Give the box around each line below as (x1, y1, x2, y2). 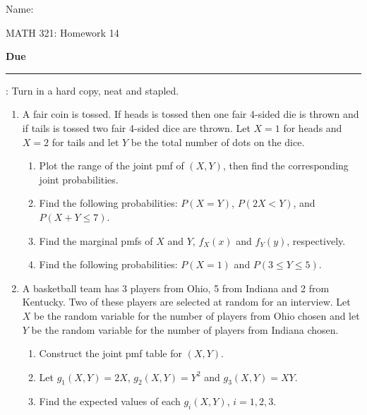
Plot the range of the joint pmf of (39, 158, 184, 173)
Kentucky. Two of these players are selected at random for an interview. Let (22, 294, 351, 309)
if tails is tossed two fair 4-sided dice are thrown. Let (22, 120, 251, 135)
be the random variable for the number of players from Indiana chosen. (31, 322, 339, 337)
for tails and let (52, 134, 119, 149)
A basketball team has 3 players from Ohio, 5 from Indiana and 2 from (22, 280, 330, 295)
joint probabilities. (39, 172, 119, 186)
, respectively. (287, 233, 346, 248)
